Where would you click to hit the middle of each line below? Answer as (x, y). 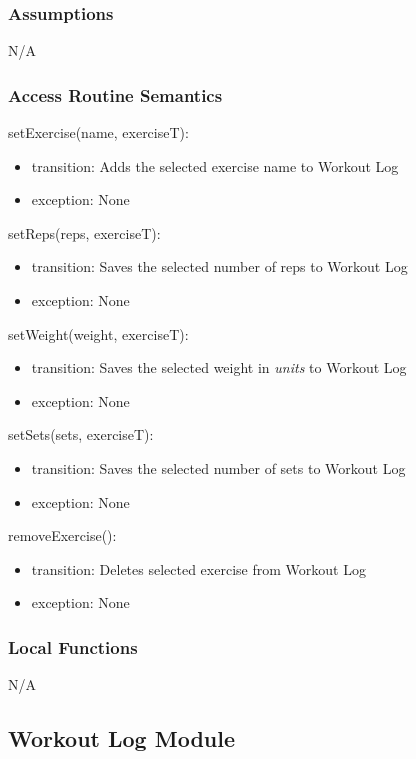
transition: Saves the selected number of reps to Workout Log (219, 266)
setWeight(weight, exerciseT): (98, 333)
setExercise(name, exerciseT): (98, 132)
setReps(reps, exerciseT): (84, 232)
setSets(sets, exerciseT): (81, 434)
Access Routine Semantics (115, 94)
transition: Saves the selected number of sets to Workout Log (218, 467)
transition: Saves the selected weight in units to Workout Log (219, 367)
